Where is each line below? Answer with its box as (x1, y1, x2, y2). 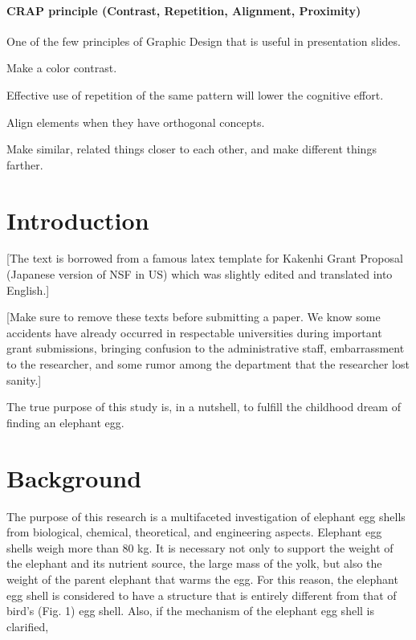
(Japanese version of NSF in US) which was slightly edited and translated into (6, 266, 393, 283)
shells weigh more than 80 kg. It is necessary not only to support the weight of (6, 539, 394, 556)
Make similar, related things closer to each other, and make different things (6, 141, 377, 157)
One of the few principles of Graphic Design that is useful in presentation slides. (6, 32, 401, 49)
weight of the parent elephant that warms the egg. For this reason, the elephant (6, 570, 398, 587)
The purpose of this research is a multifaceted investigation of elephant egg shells (6, 508, 406, 524)
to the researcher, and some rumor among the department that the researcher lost (6, 356, 410, 373)
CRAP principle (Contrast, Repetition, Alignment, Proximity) (6, 2, 361, 18)
